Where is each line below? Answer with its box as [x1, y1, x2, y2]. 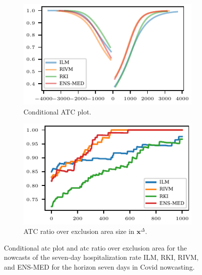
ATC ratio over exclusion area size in [23, 226, 135, 236]
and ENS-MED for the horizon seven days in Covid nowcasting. [4, 261, 195, 272]
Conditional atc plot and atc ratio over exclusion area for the [4, 242, 187, 252]
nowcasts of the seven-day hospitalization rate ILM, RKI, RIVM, [4, 252, 199, 262]
